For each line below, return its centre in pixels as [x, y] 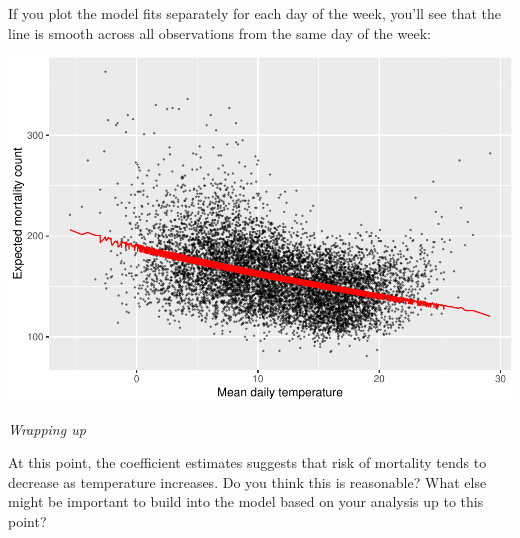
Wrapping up [47, 428]
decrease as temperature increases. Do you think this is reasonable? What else [247, 481]
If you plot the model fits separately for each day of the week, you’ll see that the [254, 13]
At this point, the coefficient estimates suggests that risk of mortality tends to [247, 462]
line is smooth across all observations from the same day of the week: [219, 32]
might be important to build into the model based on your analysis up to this [246, 501]
